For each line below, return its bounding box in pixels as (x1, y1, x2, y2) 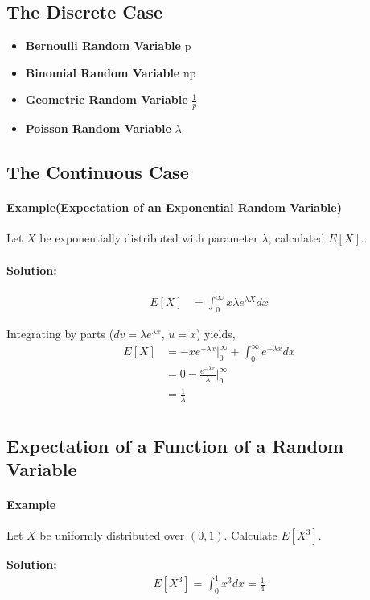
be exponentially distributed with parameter (39, 230, 258, 246)
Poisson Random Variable (25, 120, 171, 137)
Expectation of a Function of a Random (6, 432, 344, 457)
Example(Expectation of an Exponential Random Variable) (6, 199, 342, 216)
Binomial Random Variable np (25, 64, 196, 81)
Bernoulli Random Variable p (25, 37, 191, 54)
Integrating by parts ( (6, 325, 114, 342)
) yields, (195, 325, 236, 342)
